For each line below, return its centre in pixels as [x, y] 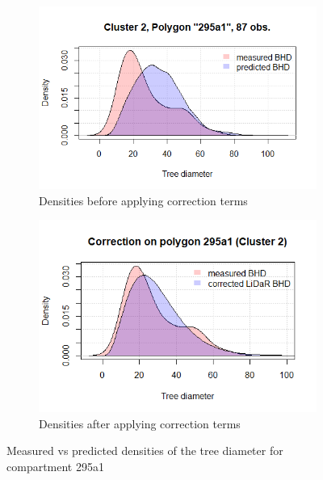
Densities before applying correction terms [143, 200]
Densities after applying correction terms [140, 423]
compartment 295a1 [55, 466]
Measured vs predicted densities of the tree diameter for [145, 451]
